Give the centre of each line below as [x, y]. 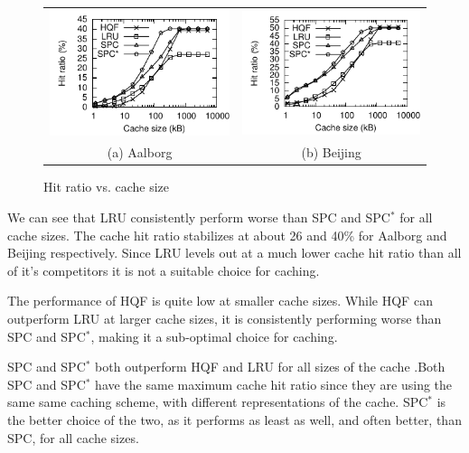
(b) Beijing [331, 152]
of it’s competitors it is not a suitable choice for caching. [164, 270]
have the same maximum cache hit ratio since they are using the [274, 384]
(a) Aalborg [140, 152]
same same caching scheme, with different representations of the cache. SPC [218, 402]
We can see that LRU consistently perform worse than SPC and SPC [199, 217]
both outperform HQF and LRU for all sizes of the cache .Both [270, 367]
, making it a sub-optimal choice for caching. [214, 336]
